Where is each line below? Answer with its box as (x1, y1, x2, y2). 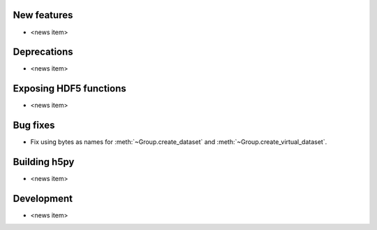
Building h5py (13, 156, 75, 168)
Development (13, 192, 73, 204)
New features (13, 9, 73, 21)
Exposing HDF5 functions (13, 82, 126, 94)
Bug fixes (13, 120, 55, 131)
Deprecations (13, 46, 73, 58)
